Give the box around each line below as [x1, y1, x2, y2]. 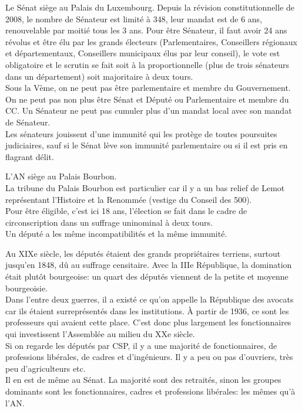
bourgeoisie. [5, 281, 48, 294]
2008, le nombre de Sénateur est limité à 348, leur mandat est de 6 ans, [5, 12, 263, 25]
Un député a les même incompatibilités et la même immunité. [5, 227, 227, 240]
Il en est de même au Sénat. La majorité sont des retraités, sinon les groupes [5, 373, 281, 386]
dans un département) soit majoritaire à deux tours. [5, 70, 193, 82]
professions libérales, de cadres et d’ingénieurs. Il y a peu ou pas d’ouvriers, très [5, 351, 293, 363]
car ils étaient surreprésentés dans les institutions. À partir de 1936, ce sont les [5, 304, 289, 317]
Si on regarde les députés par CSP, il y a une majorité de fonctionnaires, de [5, 339, 277, 351]
